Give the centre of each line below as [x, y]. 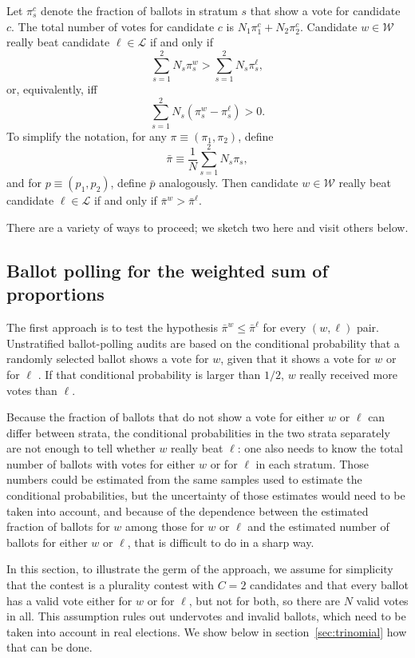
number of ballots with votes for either [101, 463]
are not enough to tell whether [81, 448]
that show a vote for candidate [325, 10]
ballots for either [47, 542]
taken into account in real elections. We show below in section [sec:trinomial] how [207, 631]
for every [285, 327]
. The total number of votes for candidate [113, 26]
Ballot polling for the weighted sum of [167, 270]
